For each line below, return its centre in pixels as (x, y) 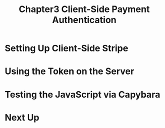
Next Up (22, 117)
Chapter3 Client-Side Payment (84, 9)
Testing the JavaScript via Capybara (82, 94)
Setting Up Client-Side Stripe (67, 48)
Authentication (84, 20)
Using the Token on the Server (70, 71)
